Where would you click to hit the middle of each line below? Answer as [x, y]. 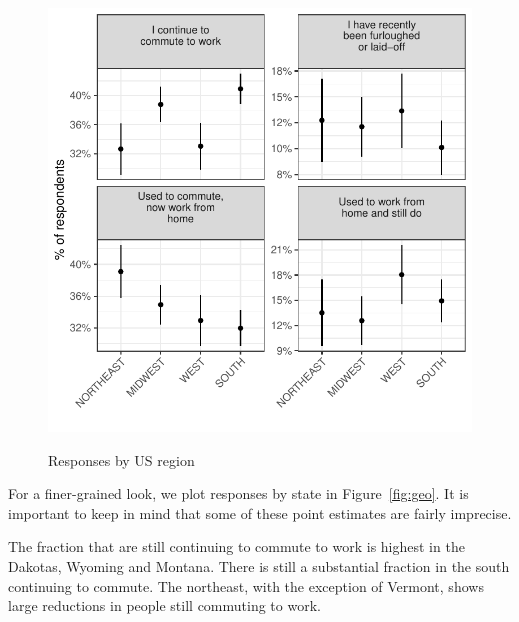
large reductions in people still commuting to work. [164, 605]
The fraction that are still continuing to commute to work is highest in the [236, 546]
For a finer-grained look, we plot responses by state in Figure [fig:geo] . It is [238, 493]
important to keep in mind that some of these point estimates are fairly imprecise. [260, 512]
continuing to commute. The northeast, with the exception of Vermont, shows [246, 585]
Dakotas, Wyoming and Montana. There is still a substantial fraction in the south [259, 565]
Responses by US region [121, 459]
